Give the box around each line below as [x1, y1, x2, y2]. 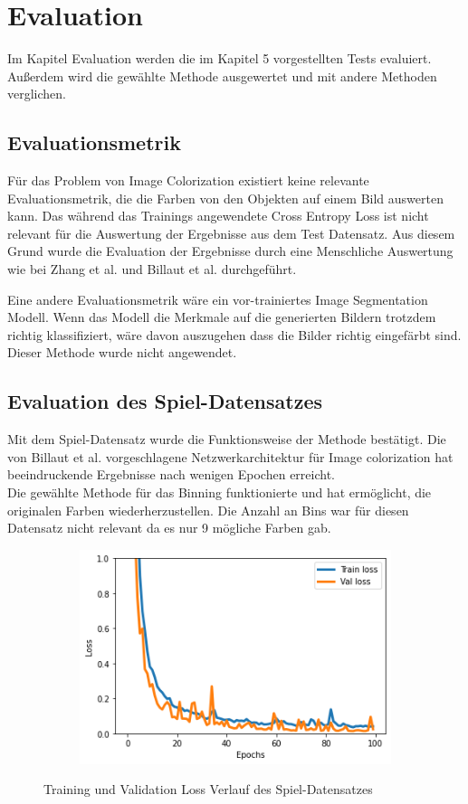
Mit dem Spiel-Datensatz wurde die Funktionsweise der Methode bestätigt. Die [7, 430, 446, 449]
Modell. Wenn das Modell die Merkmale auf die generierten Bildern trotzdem [7, 307, 436, 326]
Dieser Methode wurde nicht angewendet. [7, 343, 237, 362]
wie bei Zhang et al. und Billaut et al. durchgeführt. [7, 260, 297, 279]
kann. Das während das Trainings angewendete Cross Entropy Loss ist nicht [7, 206, 429, 225]
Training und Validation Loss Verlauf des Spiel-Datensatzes [43, 780, 373, 799]
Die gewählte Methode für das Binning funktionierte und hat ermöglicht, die [7, 483, 432, 502]
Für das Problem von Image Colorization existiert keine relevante [7, 171, 369, 190]
